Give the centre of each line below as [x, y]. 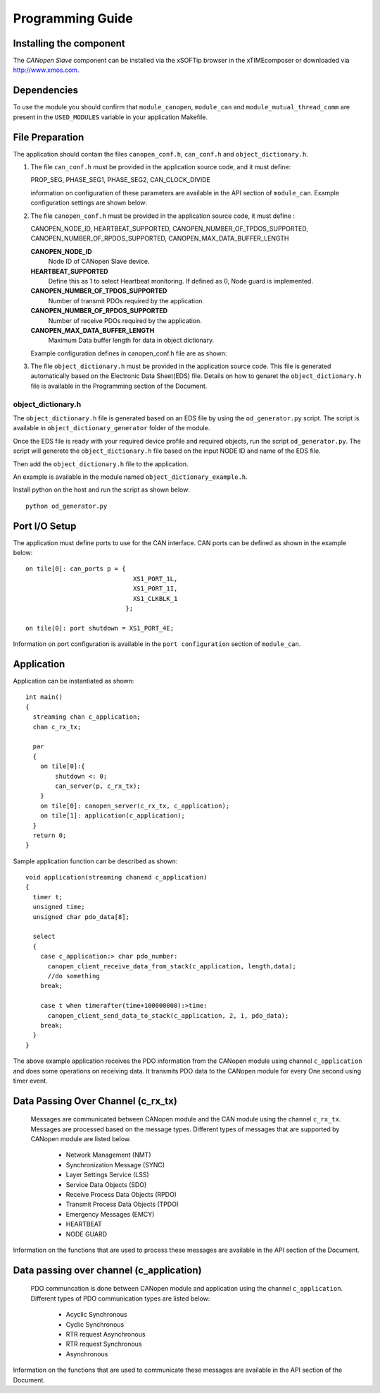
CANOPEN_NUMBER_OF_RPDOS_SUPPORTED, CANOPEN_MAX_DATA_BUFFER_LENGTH [160, 238]
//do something [74, 976]
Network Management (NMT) [108, 1155]
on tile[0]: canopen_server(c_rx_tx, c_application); [135, 805]
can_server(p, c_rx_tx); [98, 786]
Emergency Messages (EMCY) [110, 1214]
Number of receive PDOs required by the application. [125, 320]
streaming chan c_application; [87, 717]
